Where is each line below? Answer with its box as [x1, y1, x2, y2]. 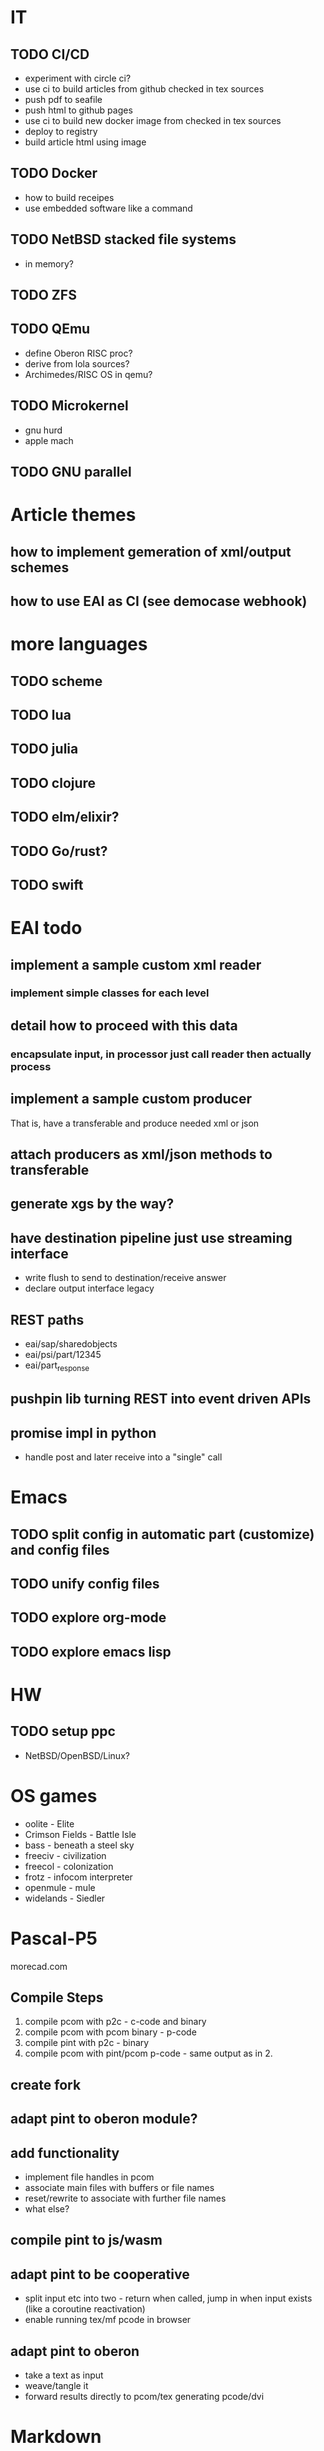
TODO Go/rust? [10, 842, 108, 860]
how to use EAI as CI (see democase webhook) [10, 593, 308, 610]
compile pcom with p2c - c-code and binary [24, 2016, 207, 2028]
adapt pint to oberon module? [10, 2111, 198, 2128]
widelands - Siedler [24, 1892, 106, 1904]
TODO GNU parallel [10, 464, 132, 481]
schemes [10, 559, 70, 576]
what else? [24, 2202, 70, 2215]
